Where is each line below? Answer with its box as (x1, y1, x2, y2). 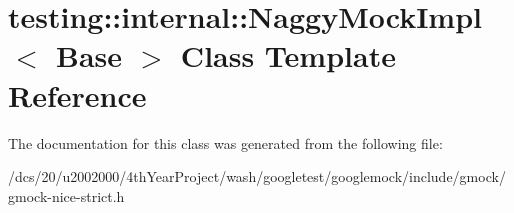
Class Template (180, 35, 396, 76)
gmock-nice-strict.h (8, 185, 125, 206)
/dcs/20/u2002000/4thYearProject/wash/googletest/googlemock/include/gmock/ (8, 166, 506, 187)
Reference (8, 74, 147, 115)
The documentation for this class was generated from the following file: (8, 132, 443, 153)
